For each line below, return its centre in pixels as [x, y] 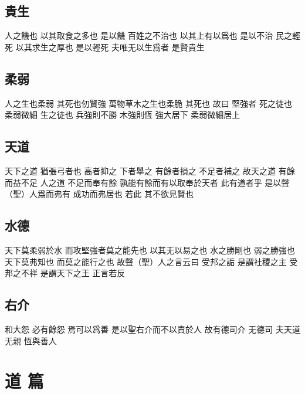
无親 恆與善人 [31, 340]
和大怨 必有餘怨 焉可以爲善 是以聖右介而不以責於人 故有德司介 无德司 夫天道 [152, 329]
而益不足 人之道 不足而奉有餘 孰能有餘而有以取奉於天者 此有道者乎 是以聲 [147, 182]
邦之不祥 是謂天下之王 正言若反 [65, 273]
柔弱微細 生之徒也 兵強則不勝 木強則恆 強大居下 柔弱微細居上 [123, 115]
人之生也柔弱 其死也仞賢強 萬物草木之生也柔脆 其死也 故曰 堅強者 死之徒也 [148, 103]
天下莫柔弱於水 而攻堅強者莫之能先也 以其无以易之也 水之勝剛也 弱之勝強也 [150, 249]
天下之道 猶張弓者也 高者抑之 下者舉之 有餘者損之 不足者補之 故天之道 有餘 [150, 170]
